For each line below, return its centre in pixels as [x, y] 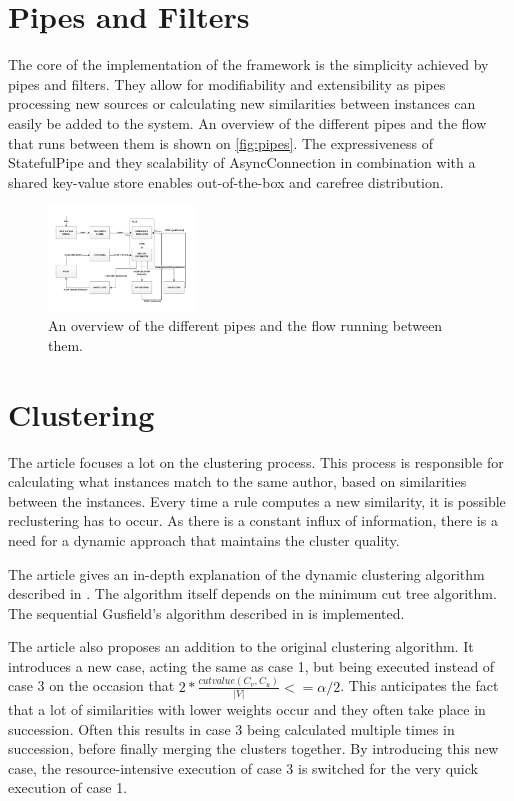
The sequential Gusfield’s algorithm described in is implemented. [206, 612]
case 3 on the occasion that [91, 685]
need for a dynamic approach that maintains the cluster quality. [204, 539]
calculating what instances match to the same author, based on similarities [237, 481]
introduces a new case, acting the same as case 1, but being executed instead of [251, 665]
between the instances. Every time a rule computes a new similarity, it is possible [257, 500]
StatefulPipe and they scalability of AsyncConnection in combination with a [242, 162]
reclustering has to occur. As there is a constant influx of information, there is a [253, 520]
